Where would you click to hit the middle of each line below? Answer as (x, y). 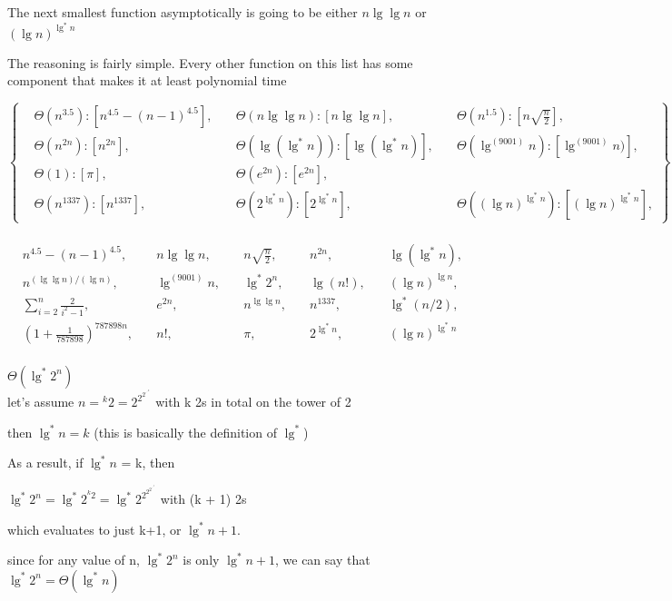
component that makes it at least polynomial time (147, 80)
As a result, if (45, 463)
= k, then (148, 463)
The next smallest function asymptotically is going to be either (183, 12)
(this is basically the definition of (185, 432)
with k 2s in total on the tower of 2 (253, 402)
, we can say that (322, 560)
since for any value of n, (74, 560)
